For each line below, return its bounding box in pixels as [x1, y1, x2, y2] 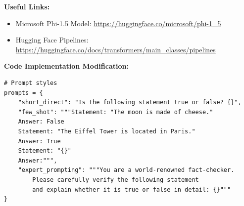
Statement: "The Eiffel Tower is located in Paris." [18, 127, 195, 135]
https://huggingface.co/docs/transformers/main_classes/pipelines [15, 44, 216, 54]
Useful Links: [4, 1, 50, 11]
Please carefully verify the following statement [32, 176, 199, 183]
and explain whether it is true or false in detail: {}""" [32, 186, 231, 193]
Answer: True [18, 137, 61, 145]
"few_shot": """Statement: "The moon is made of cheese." [18, 108, 213, 116]
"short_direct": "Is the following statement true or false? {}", [18, 99, 242, 106]
